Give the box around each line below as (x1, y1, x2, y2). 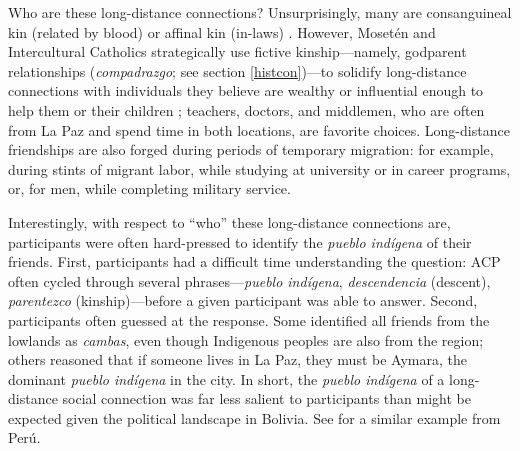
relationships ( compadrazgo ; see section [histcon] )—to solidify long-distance (8, 60, 467, 81)
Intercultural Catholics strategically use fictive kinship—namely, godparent (8, 41, 467, 62)
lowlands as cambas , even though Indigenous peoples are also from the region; (8, 329, 484, 350)
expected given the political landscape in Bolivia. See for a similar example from (8, 407, 501, 428)
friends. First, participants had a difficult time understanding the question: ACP (8, 251, 501, 272)
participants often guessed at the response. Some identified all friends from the (8, 309, 490, 330)
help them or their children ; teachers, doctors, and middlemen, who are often (8, 99, 485, 120)
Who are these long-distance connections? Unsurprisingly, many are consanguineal (8, 2, 512, 22)
